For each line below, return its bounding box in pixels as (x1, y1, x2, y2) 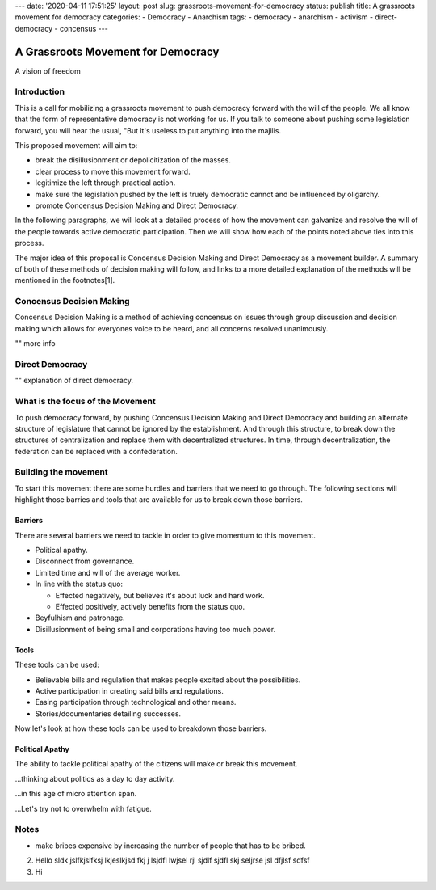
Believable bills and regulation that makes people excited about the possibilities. (35, 675, 301, 685)
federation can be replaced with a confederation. (15, 446, 178, 456)
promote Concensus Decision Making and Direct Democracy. (35, 200, 238, 210)
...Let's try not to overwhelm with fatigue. (15, 804, 153, 813)
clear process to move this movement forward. (35, 167, 191, 176)
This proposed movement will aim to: (15, 141, 138, 150)
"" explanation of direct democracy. (15, 376, 133, 386)
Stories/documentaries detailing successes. (35, 708, 182, 719)
